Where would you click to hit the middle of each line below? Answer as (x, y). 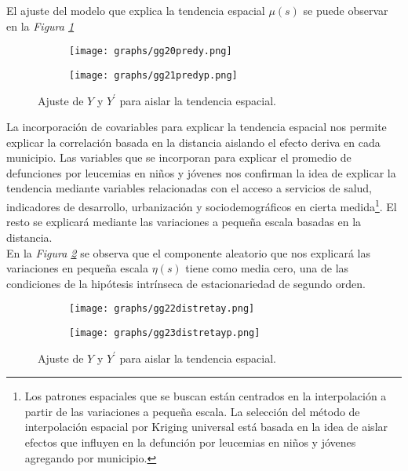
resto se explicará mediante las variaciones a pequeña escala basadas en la (184, 222)
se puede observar (346, 10)
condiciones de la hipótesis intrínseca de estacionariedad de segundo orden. (186, 283)
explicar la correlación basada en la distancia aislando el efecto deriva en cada (193, 142)
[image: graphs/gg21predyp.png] (153, 75)
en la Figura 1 (40, 26)
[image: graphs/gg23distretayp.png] (165, 332)
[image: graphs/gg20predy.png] (151, 51)
